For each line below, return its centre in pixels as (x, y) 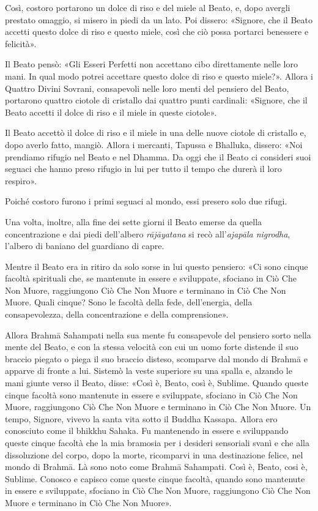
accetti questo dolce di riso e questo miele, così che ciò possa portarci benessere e (157, 32)
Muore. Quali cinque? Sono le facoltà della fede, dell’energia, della (129, 302)
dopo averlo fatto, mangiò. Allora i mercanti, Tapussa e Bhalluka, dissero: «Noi (154, 144)
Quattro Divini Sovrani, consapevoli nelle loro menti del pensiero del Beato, (147, 88)
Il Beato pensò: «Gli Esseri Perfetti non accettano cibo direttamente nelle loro (151, 64)
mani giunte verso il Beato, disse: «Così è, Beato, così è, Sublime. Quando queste (157, 383)
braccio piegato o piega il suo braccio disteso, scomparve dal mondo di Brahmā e (156, 358)
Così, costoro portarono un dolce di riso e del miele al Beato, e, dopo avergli (148, 7)
